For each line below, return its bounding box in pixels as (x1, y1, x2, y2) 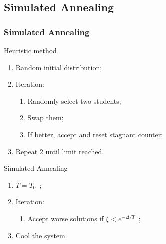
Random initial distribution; (15, 62, 102, 72)
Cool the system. (15, 230, 67, 240)
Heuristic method (4, 45, 57, 55)
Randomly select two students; (27, 95, 121, 106)
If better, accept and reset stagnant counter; (27, 129, 163, 139)
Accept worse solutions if (27, 213, 104, 223)
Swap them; (27, 112, 64, 123)
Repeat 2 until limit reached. (15, 146, 104, 156)
